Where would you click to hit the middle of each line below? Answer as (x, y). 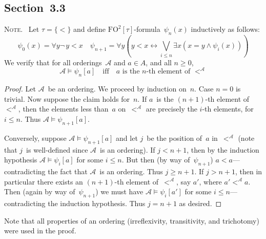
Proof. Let (20, 89)
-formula (147, 29)
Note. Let (22, 29)
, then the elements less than (63, 109)
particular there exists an (44, 181)
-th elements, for (228, 109)
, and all (159, 62)
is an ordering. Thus (131, 171)
